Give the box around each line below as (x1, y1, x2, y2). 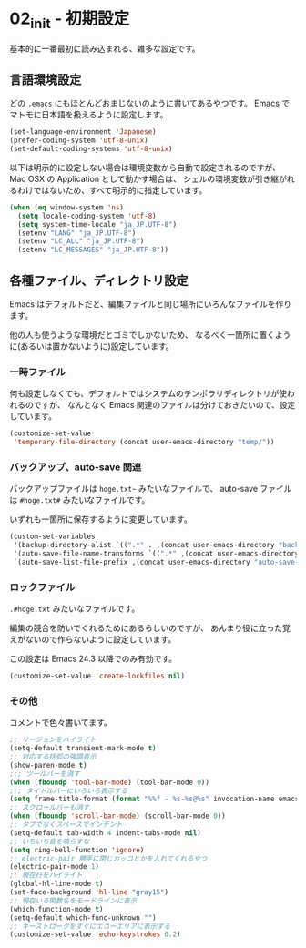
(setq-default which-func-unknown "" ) (9, 912, 157, 923)
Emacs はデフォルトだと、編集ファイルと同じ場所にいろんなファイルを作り (9, 299, 292, 310)
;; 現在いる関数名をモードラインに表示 (9, 896, 138, 905)
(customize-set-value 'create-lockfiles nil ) (9, 671, 185, 681)
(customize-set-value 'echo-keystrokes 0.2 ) (9, 930, 181, 939)
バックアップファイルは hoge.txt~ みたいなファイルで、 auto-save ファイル (9, 484, 292, 494)
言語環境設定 (9, 72, 82, 87)
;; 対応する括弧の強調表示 (9, 752, 97, 761)
